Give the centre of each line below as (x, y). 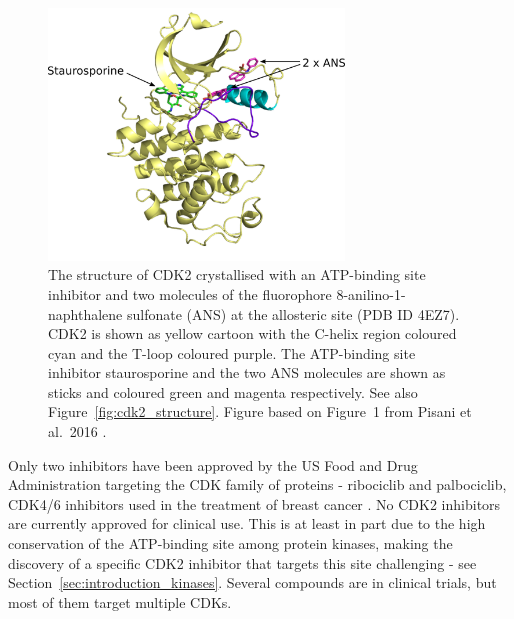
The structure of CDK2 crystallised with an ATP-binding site (237, 274)
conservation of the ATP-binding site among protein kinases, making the (230, 543)
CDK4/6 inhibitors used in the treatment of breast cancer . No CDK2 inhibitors (254, 503)
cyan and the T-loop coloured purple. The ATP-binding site (232, 352)
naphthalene (85, 313)
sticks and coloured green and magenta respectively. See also (233, 391)
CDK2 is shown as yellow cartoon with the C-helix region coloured (252, 333)
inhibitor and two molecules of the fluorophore (190, 293)
